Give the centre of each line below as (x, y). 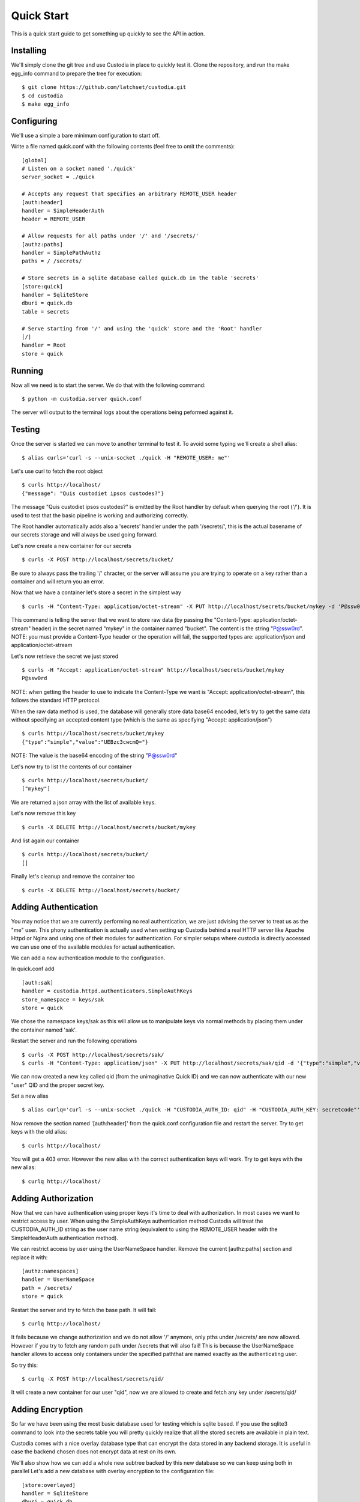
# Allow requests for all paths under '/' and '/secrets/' (110, 236)
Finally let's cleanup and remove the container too (73, 877)
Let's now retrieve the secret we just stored (65, 656)
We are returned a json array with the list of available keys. (83, 802)
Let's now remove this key (43, 813)
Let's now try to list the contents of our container (71, 767)
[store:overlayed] (49, 1485)
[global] (34, 160)
